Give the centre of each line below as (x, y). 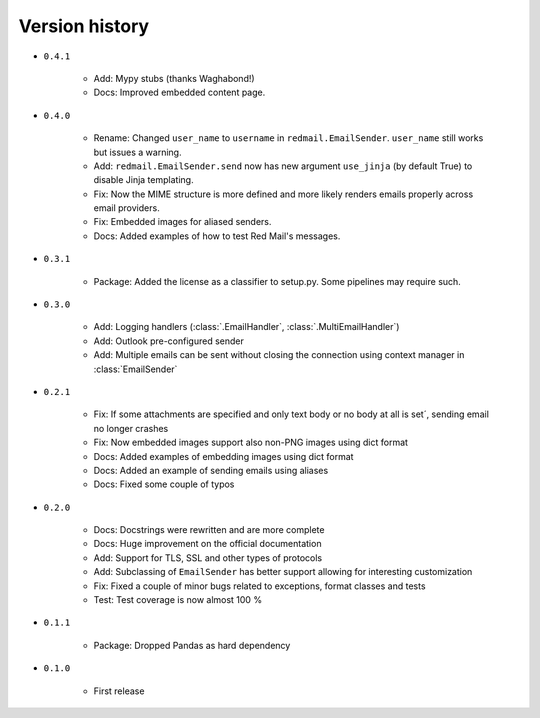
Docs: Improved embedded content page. (179, 92)
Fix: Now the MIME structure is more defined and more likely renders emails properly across (283, 194)
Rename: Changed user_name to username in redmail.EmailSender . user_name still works (288, 138)
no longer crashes (131, 428)
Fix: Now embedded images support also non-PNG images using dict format (251, 442)
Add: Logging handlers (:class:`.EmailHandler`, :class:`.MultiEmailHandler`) (246, 327)
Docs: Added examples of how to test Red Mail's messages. (217, 236)
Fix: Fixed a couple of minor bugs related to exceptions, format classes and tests (259, 586)
